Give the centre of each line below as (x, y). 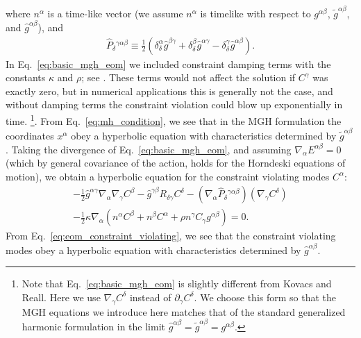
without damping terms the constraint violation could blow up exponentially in (174, 104)
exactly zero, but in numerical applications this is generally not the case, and (169, 91)
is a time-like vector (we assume (115, 13)
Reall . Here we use (61, 297)
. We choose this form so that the (265, 297)
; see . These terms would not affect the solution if (188, 77)
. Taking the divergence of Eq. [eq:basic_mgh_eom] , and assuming (149, 149)
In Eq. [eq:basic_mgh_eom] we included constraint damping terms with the (168, 64)
